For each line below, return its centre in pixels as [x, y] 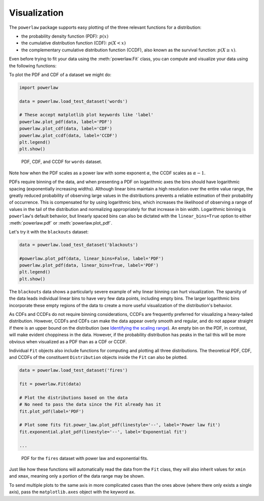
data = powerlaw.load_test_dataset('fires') [74, 370]
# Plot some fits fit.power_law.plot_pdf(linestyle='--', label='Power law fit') [120, 425]
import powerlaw [39, 87]
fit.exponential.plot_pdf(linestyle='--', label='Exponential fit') [103, 432]
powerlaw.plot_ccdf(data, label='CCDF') [68, 135]
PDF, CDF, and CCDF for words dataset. [62, 162]
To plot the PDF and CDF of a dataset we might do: [60, 74]
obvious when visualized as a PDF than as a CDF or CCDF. [68, 341]
